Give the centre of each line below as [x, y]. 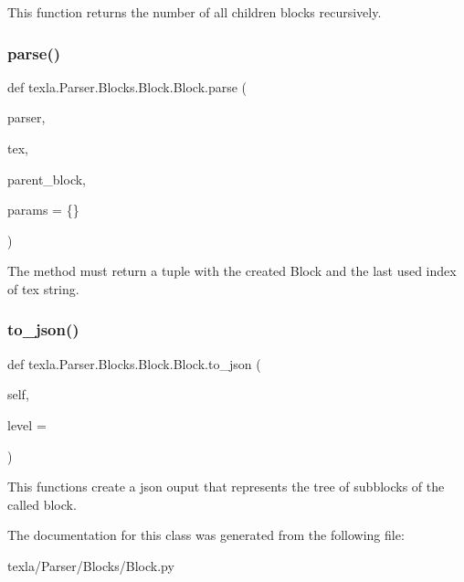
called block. [42, 504]
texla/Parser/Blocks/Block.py [91, 565]
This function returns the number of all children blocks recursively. [195, 12]
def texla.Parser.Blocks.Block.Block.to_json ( [134, 363]
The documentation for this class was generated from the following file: [206, 535]
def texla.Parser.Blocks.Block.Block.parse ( [127, 86]
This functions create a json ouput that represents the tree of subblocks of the [226, 487]
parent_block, [47, 179]
